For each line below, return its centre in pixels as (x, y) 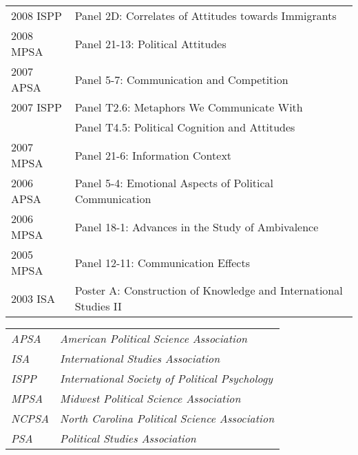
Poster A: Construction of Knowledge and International (209, 290)
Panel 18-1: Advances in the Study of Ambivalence (197, 226)
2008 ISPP (36, 15)
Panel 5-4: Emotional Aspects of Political (174, 183)
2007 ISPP (36, 107)
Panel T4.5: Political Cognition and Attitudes (185, 127)
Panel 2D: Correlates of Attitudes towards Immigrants (206, 15)
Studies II (98, 306)
